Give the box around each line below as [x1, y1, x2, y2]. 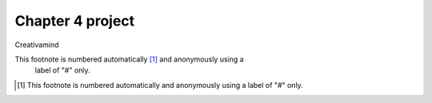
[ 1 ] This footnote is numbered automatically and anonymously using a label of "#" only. [17, 80, 303, 89]
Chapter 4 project [14, 12, 135, 30]
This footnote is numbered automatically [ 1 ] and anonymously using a [14, 54, 244, 64]
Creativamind [14, 40, 59, 50]
